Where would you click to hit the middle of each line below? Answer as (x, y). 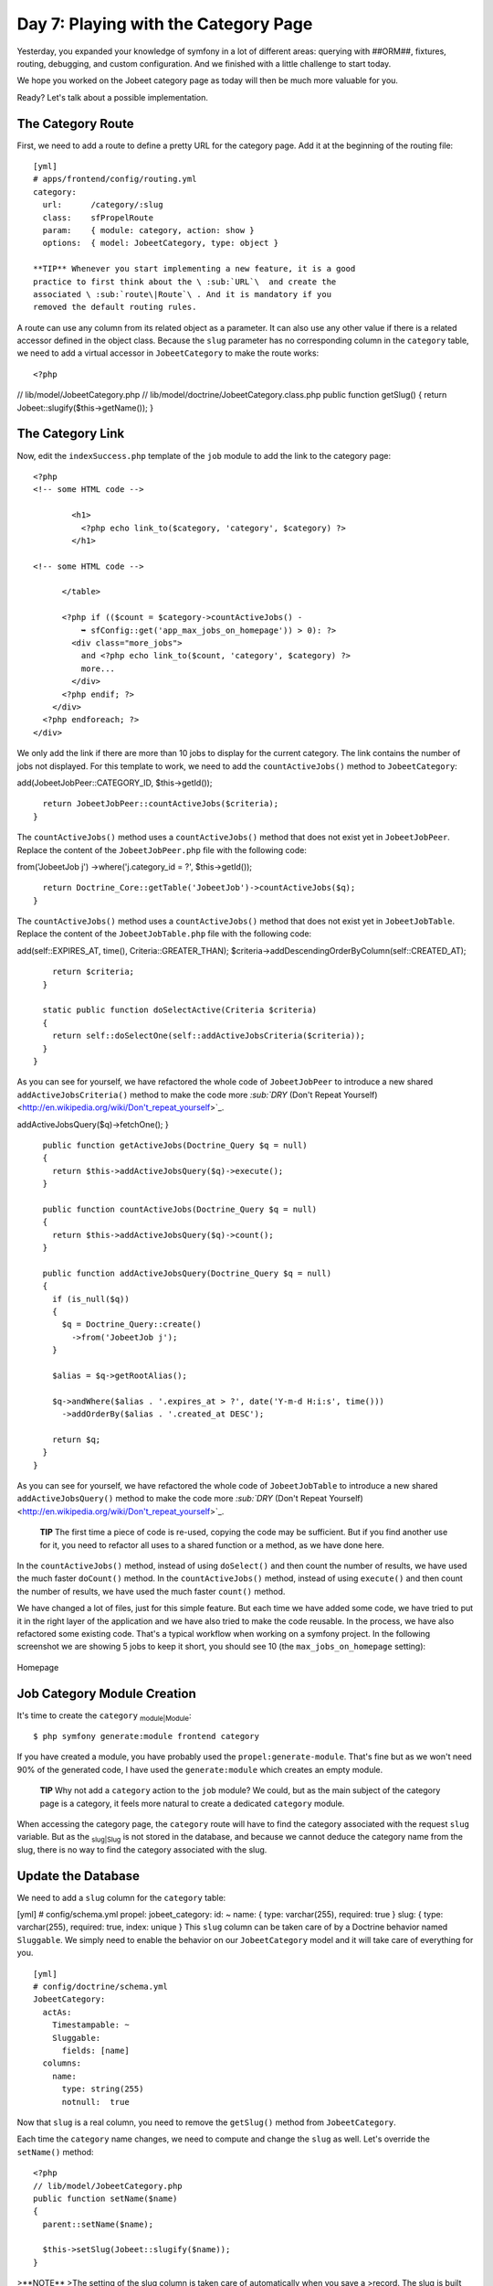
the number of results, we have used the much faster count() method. (151, 1591)
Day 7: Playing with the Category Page (165, 24)
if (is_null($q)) (90, 1299)
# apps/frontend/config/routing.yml (115, 179)
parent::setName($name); (98, 2224)
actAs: (57, 2012)
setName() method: (56, 2152)
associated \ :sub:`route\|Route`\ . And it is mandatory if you (183, 294)
